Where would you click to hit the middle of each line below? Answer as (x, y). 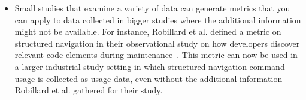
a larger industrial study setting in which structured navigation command (150, 66)
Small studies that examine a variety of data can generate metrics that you (152, 8)
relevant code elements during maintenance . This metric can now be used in (156, 55)
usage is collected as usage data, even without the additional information (149, 78)
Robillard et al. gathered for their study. (89, 90)
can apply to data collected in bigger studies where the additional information (158, 19)
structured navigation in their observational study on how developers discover (157, 43)
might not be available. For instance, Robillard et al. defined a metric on (148, 31)
